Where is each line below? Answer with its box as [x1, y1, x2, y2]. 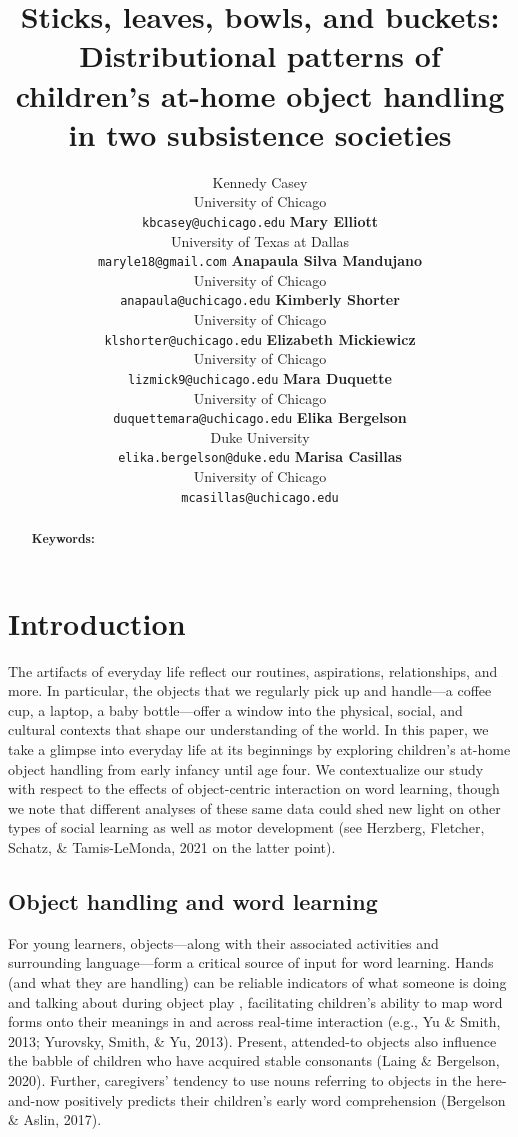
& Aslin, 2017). [8, 1109, 102, 1130]
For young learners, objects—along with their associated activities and [8, 932, 439, 953]
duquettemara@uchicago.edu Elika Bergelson [113, 407, 407, 428]
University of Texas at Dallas [170, 230, 350, 251]
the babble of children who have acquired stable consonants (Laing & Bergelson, [8, 1050, 500, 1071]
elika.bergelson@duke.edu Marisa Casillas [118, 446, 402, 467]
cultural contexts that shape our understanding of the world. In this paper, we [8, 719, 489, 740]
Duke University [210, 426, 310, 447]
